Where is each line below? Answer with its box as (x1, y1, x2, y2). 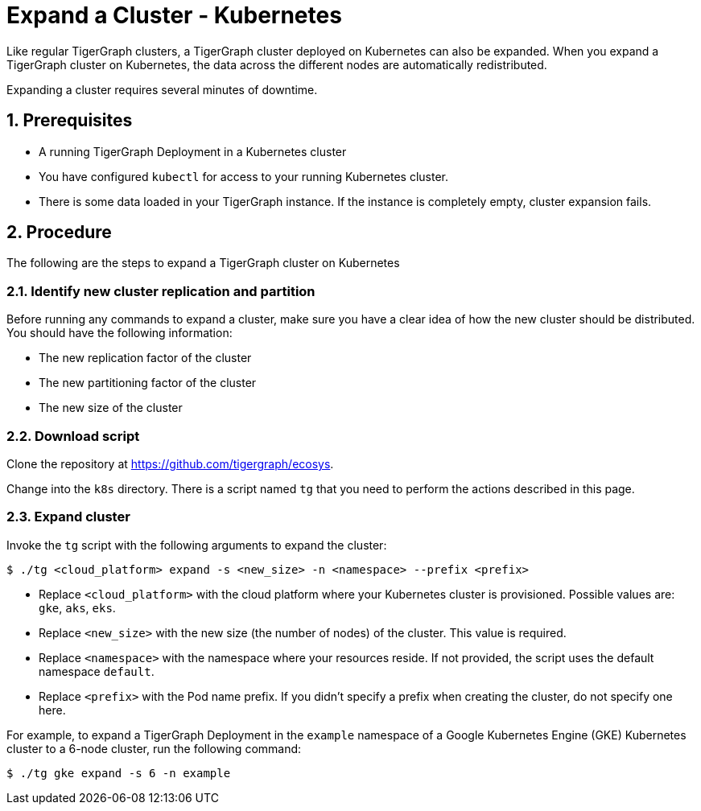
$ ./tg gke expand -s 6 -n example (6, 766, 231, 780)
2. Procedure (6, 222, 112, 243)
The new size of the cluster (39, 401, 183, 415)
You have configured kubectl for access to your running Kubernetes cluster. (39, 169, 448, 183)
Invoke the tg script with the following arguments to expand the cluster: (6, 537, 387, 552)
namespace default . (39, 664, 155, 678)
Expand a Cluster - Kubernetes (6, 2, 342, 29)
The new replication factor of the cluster (39, 351, 252, 365)
